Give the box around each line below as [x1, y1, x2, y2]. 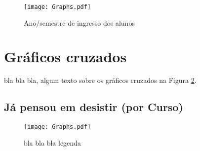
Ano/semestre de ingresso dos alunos [24, 17, 135, 28]
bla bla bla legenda [24, 137, 81, 148]
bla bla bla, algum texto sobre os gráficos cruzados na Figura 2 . [4, 75, 197, 85]
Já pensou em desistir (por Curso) [4, 99, 183, 114]
